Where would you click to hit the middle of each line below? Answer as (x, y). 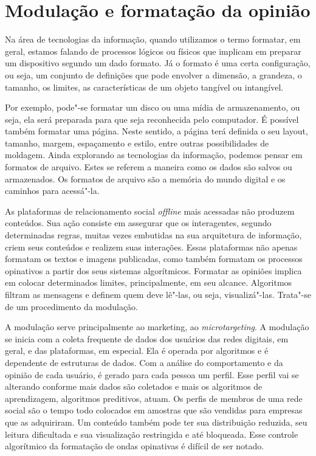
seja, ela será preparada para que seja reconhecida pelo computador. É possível (152, 119)
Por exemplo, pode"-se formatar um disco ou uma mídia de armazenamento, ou (153, 107)
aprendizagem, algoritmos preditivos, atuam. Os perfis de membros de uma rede (154, 398)
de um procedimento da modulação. (71, 306)
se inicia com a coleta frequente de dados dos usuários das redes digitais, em (147, 338)
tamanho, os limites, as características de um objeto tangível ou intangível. (144, 87)
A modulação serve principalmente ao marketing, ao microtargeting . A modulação (157, 327)
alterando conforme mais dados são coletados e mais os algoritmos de (134, 386)
